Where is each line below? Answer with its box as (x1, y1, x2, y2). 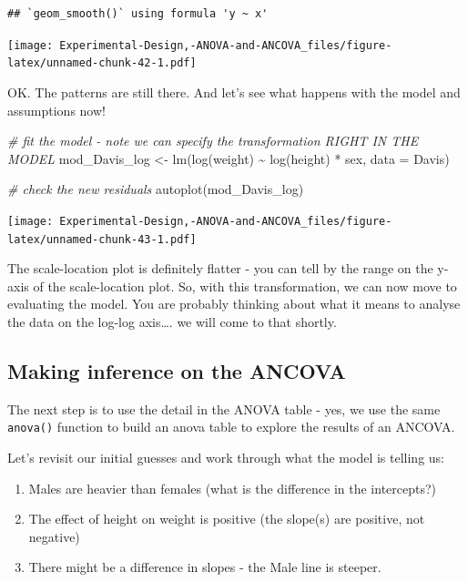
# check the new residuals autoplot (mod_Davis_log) (7, 179, 304, 199)
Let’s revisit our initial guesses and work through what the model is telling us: (7, 448, 445, 467)
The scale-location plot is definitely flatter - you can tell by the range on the (7, 259, 433, 278)
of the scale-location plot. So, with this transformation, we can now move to (33, 276, 457, 295)
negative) (28, 526, 80, 546)
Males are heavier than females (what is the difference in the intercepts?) (28, 478, 437, 497)
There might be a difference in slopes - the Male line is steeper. (28, 557, 382, 577)
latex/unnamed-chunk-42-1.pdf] (7, 56, 197, 70)
